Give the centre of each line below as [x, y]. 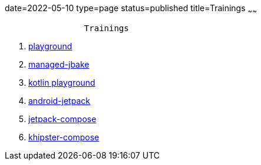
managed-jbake [59, 64]
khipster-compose [64, 137]
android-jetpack [59, 100]
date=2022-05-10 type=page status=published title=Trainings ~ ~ [131, 9]
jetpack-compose [62, 119]
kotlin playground [62, 82]
